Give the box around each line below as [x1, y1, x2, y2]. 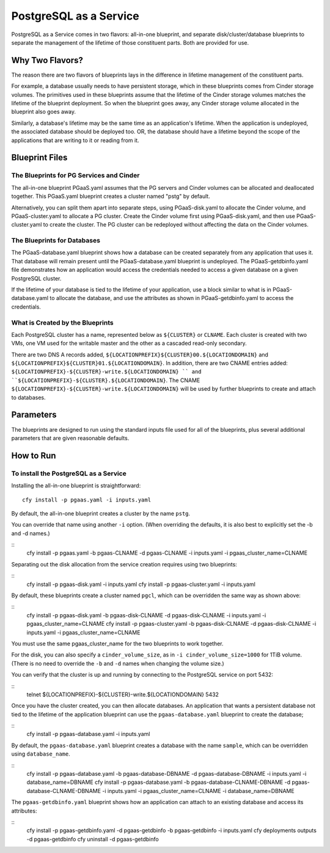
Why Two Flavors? [11, 55, 84, 66]
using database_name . [11, 750, 70, 757]
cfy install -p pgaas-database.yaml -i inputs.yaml [26, 731, 150, 738]
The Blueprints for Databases [11, 236, 101, 245]
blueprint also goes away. [11, 108, 76, 116]
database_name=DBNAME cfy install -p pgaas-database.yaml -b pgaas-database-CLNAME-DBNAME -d [26, 778, 290, 786]
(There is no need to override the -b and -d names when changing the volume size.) [11, 659, 224, 667]
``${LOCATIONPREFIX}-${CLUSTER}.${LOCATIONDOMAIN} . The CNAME [11, 377, 200, 384]
